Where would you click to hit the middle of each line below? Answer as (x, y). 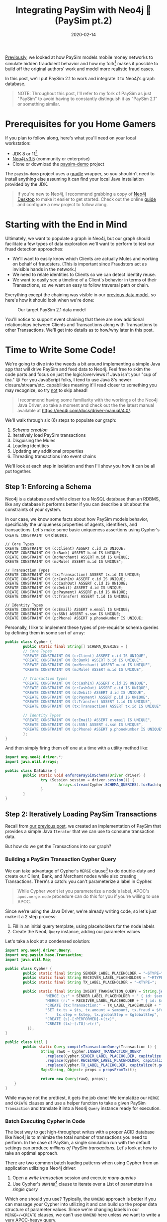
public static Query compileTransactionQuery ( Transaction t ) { (90, 1047)
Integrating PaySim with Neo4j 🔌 (83, 10)
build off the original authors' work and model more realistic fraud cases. (80, 69)
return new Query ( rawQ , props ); (74, 1079)
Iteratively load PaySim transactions (49, 435)
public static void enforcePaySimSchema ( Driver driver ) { (84, 775)
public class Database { (31, 771)
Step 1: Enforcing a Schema (48, 487)
